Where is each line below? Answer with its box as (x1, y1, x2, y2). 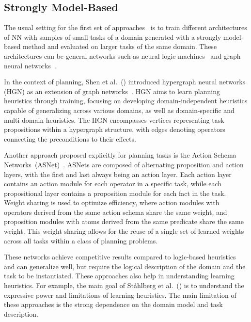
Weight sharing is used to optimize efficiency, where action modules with (4, 197, 220, 208)
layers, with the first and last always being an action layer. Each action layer (4, 169, 232, 179)
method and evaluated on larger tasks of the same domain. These (22, 41, 217, 51)
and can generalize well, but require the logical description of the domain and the (4, 261, 246, 271)
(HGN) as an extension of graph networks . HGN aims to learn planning (4, 86, 220, 96)
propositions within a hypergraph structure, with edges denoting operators (4, 124, 225, 134)
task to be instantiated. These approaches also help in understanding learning (4, 271, 235, 281)
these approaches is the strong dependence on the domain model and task (4, 299, 223, 309)
